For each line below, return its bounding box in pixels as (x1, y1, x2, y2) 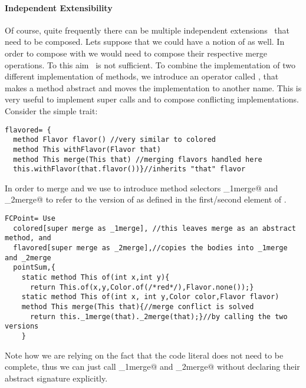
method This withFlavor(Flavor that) (13, 145, 161, 154)
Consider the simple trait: (5, 104, 98, 117)
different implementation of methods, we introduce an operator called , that (5, 70, 279, 82)
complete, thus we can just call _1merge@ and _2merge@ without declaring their (5, 360, 300, 373)
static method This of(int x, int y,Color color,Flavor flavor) (21, 293, 279, 301)
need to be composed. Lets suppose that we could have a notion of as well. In (5, 35, 285, 48)
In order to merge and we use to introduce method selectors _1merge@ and (5, 181, 278, 194)
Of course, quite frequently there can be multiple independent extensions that (5, 24, 289, 36)
